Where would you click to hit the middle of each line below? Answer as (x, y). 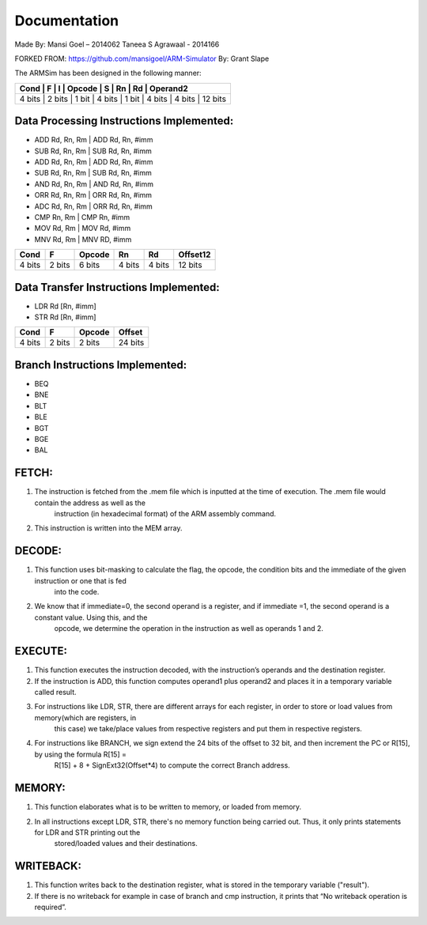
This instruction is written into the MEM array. (108, 528)
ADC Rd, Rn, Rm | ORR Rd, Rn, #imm (94, 206)
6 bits (90, 265)
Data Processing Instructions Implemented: (124, 121)
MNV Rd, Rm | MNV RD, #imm (83, 239)
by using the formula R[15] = (80, 754)
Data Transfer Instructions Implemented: (117, 287)
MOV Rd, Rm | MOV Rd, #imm (83, 228)
